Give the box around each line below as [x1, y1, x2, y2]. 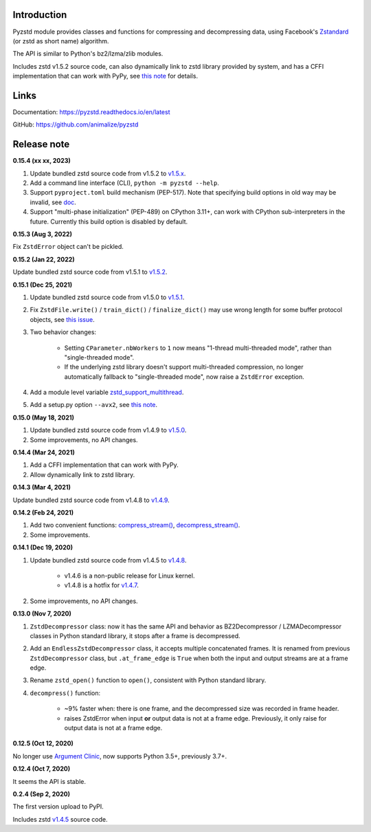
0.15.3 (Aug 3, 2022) [12, 230, 72, 239]
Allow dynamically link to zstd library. [30, 470, 135, 479]
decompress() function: [30, 688, 101, 697]
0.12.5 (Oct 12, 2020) [12, 739, 74, 747]
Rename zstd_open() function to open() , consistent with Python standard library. [30, 676, 267, 684]
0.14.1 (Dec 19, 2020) [12, 543, 74, 551]
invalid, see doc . [30, 198, 77, 206]
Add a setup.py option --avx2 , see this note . [30, 401, 158, 409]
